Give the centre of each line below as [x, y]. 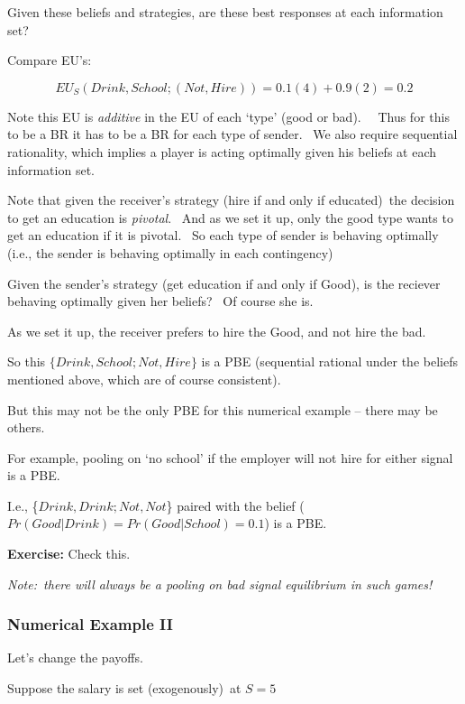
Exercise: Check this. [69, 554]
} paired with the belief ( [235, 505]
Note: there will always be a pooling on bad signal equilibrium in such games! [220, 584]
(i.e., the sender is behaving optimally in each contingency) [170, 252]
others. [26, 427]
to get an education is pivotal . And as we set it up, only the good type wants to [230, 217]
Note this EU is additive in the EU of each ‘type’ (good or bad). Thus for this [228, 116]
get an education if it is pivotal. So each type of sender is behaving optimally [223, 235]
